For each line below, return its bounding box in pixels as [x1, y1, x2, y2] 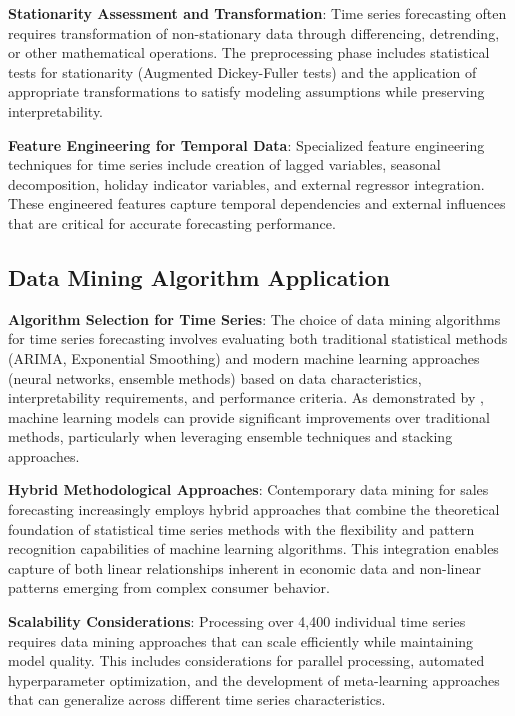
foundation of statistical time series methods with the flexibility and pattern [8, 518, 475, 539]
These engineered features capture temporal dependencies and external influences [8, 193, 506, 214]
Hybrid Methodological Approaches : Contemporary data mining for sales [8, 479, 489, 500]
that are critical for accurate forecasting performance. [8, 212, 336, 233]
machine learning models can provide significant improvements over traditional [8, 406, 490, 427]
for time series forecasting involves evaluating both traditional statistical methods [8, 328, 508, 349]
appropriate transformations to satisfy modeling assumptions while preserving [8, 81, 485, 102]
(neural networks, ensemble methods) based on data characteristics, [8, 367, 422, 388]
